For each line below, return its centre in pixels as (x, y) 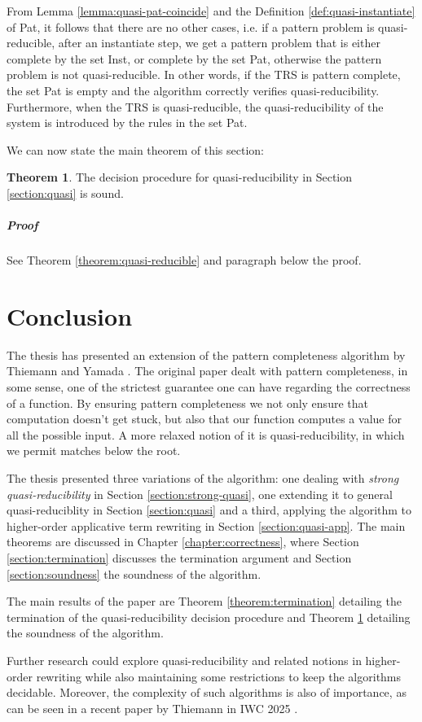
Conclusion (70, 315)
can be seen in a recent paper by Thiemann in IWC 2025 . (152, 708)
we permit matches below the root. (94, 451)
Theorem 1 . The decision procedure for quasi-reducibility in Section (180, 177)
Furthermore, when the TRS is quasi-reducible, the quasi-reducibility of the (195, 106)
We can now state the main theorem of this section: (136, 149)
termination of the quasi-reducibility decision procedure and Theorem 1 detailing (209, 617)
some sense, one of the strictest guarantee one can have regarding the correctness (209, 387)
